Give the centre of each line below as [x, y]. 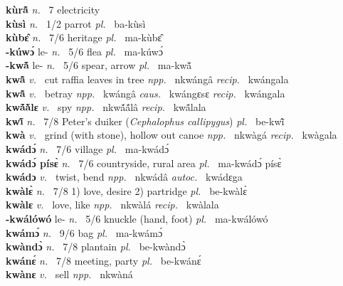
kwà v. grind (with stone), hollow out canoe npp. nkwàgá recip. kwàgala [171, 135]
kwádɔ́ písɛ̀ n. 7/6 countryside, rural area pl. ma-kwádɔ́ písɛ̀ [144, 163]
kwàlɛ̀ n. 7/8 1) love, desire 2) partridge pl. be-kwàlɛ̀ [127, 190]
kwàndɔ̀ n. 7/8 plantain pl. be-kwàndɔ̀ [96, 247]
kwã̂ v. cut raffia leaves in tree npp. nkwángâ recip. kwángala [147, 79]
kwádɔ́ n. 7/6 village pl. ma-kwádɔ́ [88, 148]
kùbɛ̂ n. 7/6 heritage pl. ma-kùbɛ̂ [84, 37]
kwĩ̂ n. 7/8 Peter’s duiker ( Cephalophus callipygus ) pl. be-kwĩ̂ [145, 121]
